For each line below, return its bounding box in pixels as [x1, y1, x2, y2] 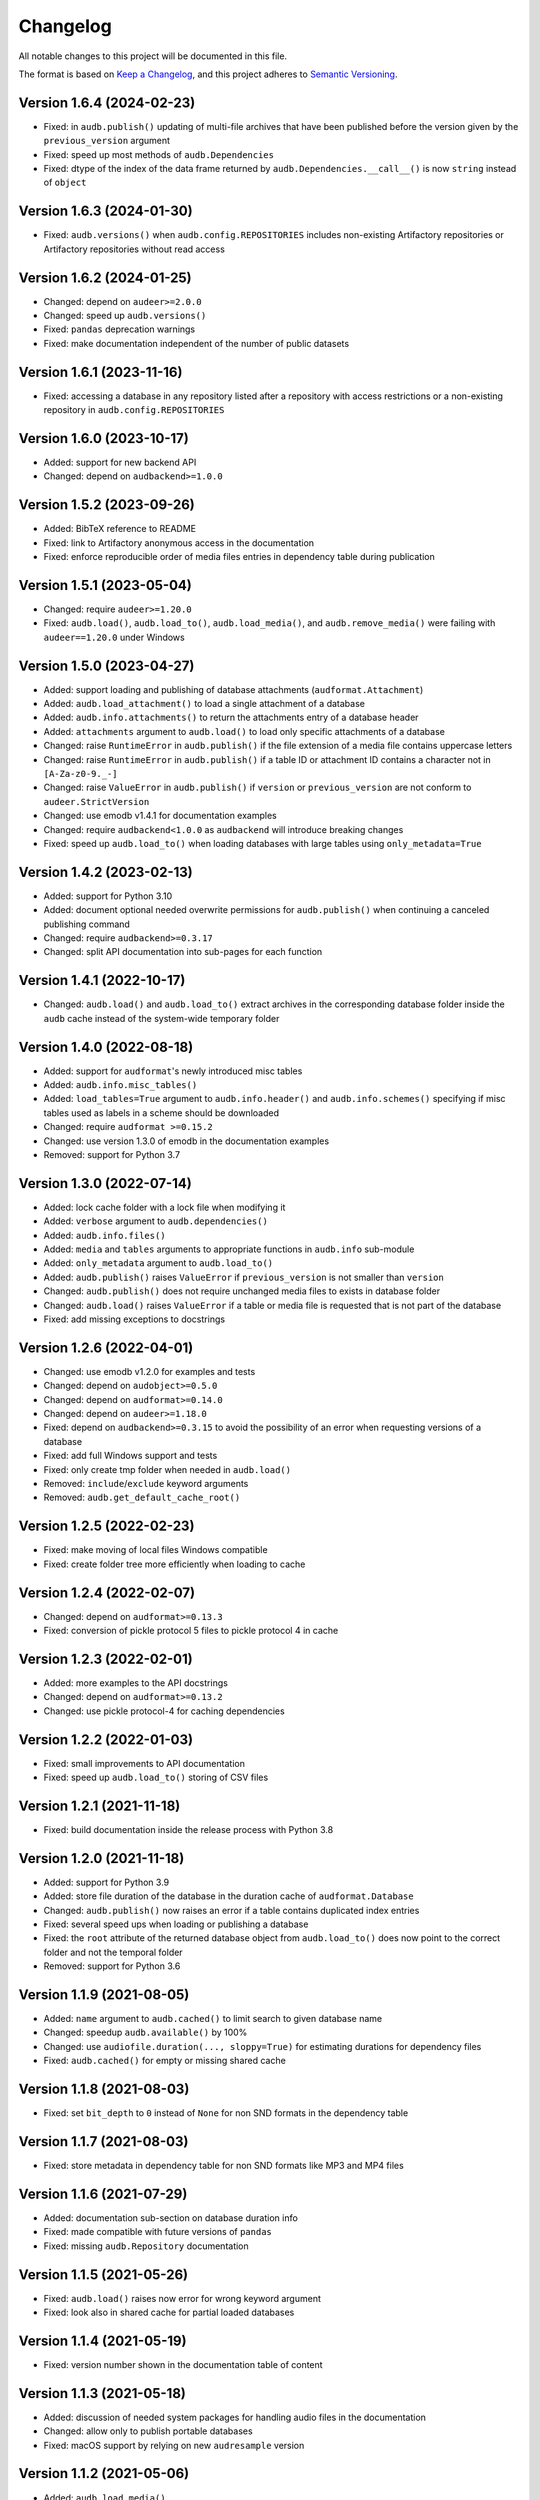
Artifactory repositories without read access [43, 243, 225, 255]
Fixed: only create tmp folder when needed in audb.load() [43, 1463, 292, 1475]
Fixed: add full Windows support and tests [43, 1450, 218, 1462]
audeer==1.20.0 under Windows [43, 631, 185, 643]
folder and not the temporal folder [43, 1946, 184, 1958]
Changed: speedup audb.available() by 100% [43, 2026, 248, 2039]
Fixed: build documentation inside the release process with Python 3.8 [43, 1823, 334, 1835]
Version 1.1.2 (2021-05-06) [18, 2465, 190, 2482]
